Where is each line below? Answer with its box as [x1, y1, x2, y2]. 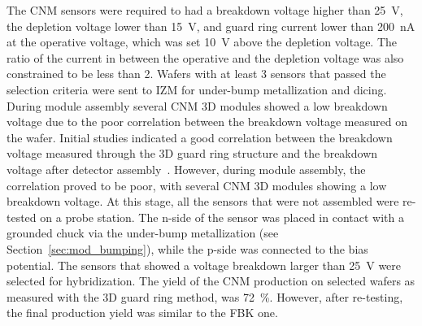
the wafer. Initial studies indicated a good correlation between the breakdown [7, 128, 393, 146]
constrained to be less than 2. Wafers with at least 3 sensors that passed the [7, 65, 386, 82]
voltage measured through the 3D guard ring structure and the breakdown [7, 145, 378, 162]
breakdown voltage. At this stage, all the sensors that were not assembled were [7, 193, 399, 210]
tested [7, 208, 37, 225]
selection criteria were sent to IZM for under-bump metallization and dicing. [7, 80, 387, 98]
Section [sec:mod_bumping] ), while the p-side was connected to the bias [7, 240, 368, 257]
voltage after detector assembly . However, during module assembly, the [7, 160, 366, 177]
